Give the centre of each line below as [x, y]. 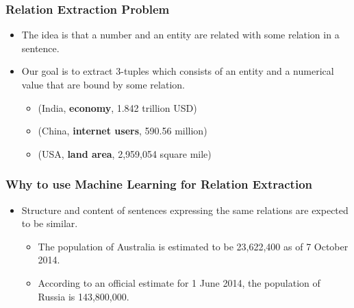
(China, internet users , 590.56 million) [123, 131]
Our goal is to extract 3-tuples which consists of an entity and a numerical [178, 71]
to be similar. [50, 223]
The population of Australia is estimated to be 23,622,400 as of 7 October [193, 246]
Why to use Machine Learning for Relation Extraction [159, 184]
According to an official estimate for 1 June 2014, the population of [179, 282]
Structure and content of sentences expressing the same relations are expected [185, 210]
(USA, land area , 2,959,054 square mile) [125, 153]
